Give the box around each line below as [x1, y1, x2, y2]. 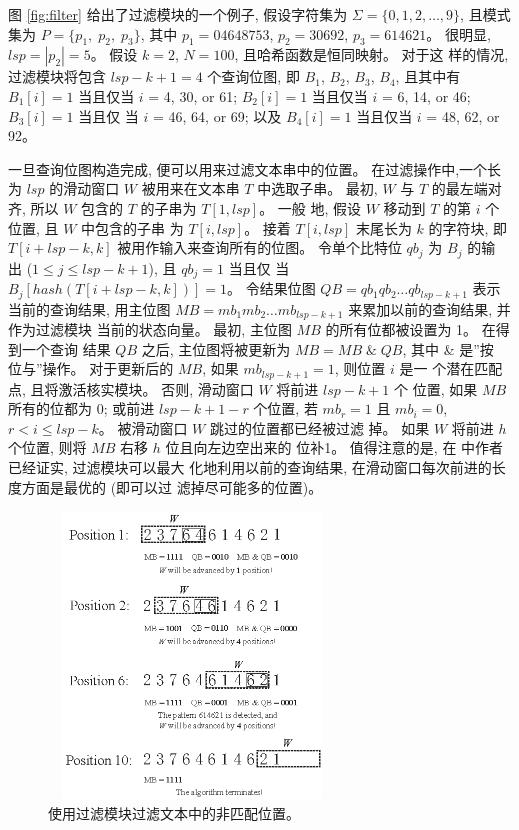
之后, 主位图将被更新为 [141, 338, 291, 359]
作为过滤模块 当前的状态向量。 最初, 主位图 [8, 318, 292, 339]
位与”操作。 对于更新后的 [8, 358, 174, 379]
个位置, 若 [253, 398, 318, 419]
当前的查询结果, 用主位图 [8, 298, 171, 319]
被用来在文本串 [141, 178, 240, 199]
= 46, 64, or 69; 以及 [152, 105, 282, 126]
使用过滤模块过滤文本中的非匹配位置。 [48, 802, 300, 823]
